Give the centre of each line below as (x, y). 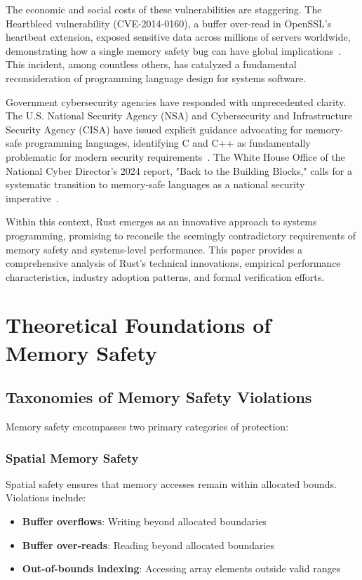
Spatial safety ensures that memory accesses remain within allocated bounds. (171, 483)
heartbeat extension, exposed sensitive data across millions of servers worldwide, (178, 37)
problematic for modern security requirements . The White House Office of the (175, 156)
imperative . (32, 198)
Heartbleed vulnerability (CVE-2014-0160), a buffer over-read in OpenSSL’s (169, 23)
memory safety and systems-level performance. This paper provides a (154, 249)
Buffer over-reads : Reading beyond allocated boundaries (148, 545)
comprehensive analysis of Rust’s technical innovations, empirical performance (173, 263)
